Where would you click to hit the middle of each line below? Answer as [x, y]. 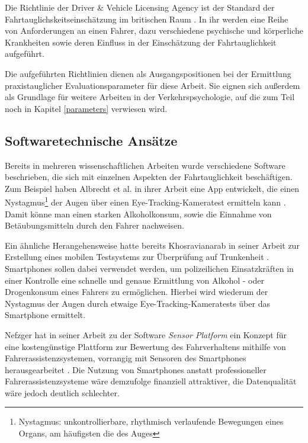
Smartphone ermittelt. [45, 315]
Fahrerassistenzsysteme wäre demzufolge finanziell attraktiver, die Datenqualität [151, 381]
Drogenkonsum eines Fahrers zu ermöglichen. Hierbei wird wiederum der [137, 292]
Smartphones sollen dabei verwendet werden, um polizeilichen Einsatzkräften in [149, 268]
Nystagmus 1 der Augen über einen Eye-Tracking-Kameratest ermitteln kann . [145, 201]
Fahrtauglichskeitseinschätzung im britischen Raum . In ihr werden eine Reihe [147, 19]
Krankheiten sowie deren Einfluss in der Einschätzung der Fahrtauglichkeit [141, 42]
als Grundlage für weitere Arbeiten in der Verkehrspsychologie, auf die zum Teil [150, 97]
